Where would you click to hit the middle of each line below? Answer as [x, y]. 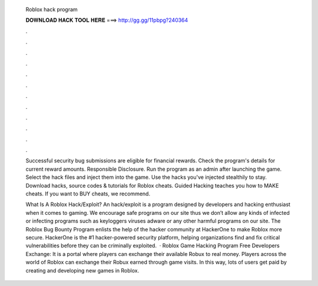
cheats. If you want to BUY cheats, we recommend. [88, 194]
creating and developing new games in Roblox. [82, 270]
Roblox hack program [52, 9]
